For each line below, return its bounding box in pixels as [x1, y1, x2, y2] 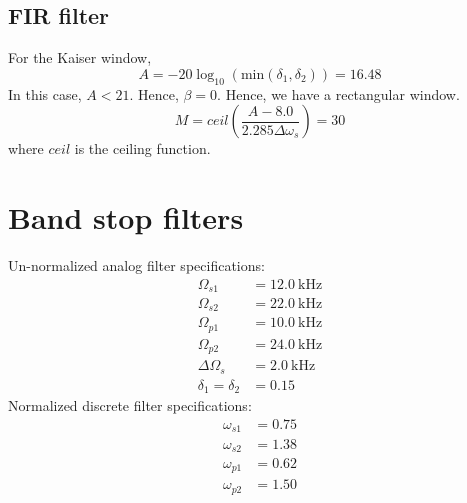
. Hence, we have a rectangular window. [217, 83, 460, 104]
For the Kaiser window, [8, 47, 152, 68]
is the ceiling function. [74, 138, 211, 159]
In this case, [8, 83, 82, 104]
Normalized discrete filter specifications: [8, 395, 252, 416]
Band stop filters [8, 196, 244, 237]
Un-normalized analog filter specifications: [8, 254, 265, 275]
